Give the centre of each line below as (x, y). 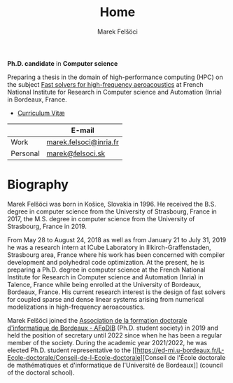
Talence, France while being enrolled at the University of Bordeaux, (104, 284)
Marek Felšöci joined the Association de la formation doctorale (97, 320)
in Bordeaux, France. (37, 99)
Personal (25, 153)
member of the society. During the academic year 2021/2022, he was (107, 342)
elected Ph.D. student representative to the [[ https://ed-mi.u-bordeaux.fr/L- (116, 350)
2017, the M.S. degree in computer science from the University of (101, 218)
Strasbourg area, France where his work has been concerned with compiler (116, 255)
